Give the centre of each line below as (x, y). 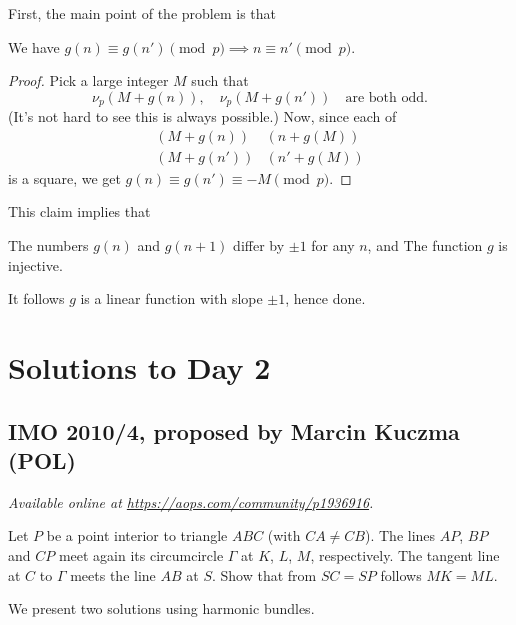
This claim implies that (79, 211)
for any (333, 245)
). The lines (400, 535)
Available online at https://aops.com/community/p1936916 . (191, 501)
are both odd (385, 97)
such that (220, 80)
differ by (259, 245)
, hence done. (325, 298)
